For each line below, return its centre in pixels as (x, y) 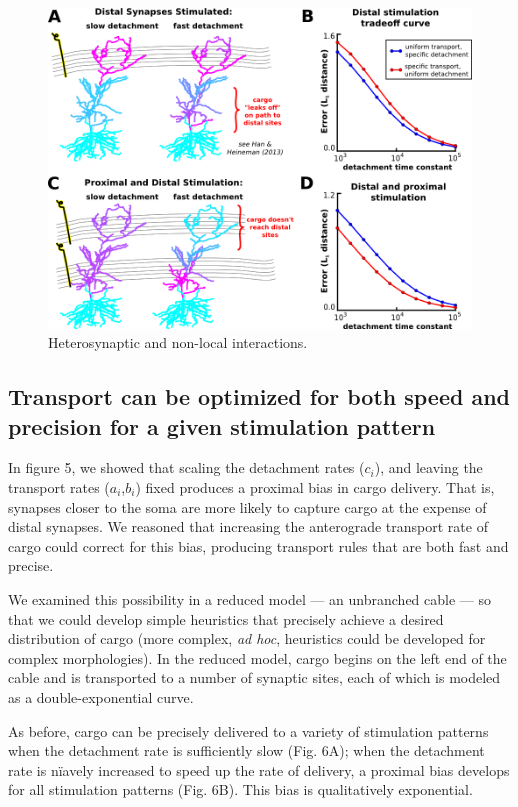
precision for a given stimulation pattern (222, 425)
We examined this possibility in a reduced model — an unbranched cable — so (249, 598)
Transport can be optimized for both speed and (259, 396)
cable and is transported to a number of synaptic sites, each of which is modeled (254, 677)
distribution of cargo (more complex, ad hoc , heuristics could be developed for (247, 638)
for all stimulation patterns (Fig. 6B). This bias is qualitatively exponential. (240, 789)
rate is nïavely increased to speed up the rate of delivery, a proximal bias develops (259, 769)
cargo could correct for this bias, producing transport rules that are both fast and (258, 545)
